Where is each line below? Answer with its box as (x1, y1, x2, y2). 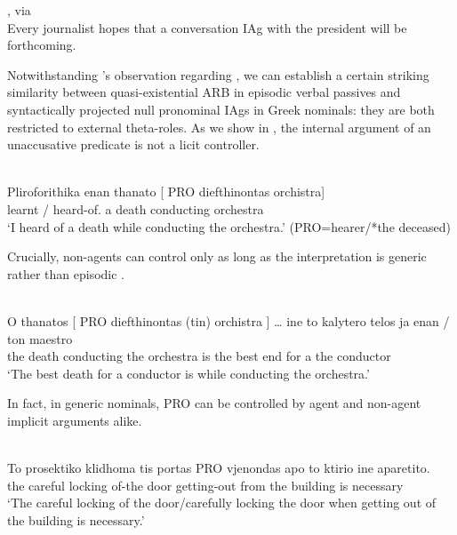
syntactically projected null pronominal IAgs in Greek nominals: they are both (7, 100, 435, 118)
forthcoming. (7, 36, 76, 54)
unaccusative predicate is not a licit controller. (7, 135, 260, 154)
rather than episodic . (7, 264, 125, 283)
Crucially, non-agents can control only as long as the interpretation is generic (7, 247, 427, 266)
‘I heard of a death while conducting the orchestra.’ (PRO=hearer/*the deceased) (7, 217, 451, 236)
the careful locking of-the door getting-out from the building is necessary (7, 475, 404, 494)
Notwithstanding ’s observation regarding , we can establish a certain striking (7, 65, 429, 84)
